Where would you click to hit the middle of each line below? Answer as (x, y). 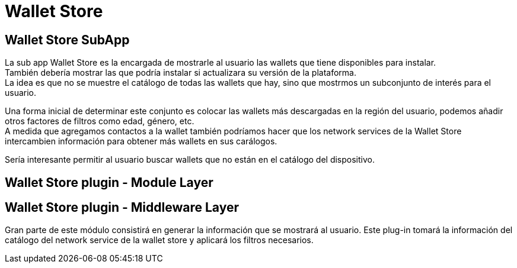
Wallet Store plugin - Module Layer (109, 182)
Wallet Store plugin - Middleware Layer (122, 208)
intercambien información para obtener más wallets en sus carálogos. (141, 141)
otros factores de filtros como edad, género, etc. (100, 121)
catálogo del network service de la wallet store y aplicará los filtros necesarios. (159, 240)
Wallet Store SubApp (67, 40)
